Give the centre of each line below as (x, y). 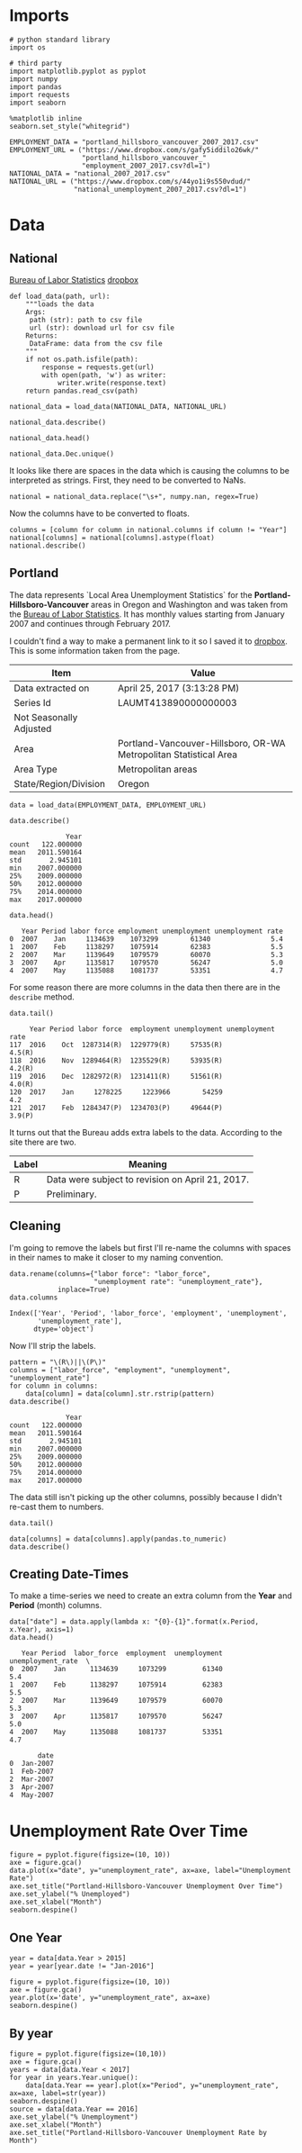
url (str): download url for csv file (102, 328)
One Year (36, 1937)
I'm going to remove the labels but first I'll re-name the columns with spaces (151, 1247)
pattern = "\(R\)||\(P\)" (58, 1362)
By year (31, 2033)
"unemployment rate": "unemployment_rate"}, (178, 1281)
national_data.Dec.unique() (62, 454)
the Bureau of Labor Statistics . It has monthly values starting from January (147, 614)
